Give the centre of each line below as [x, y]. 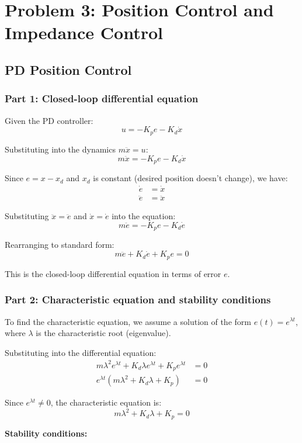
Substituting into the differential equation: [81, 352]
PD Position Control [68, 69]
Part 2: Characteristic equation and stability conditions [138, 300]
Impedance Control [84, 32]
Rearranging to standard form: [60, 245]
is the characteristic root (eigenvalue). [103, 333]
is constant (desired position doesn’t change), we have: [190, 178]
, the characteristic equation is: [106, 402]
